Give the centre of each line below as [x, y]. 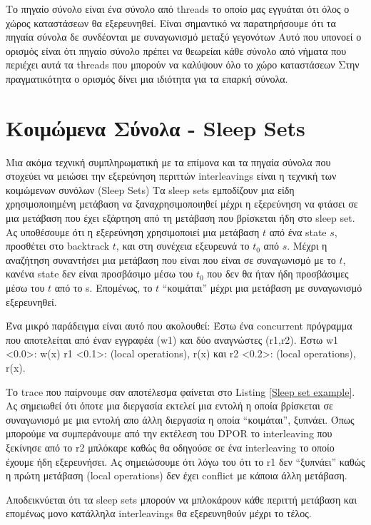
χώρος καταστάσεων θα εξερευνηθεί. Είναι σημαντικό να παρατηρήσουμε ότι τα [171, 22]
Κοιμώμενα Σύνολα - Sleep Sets [156, 127]
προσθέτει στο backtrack [58, 246]
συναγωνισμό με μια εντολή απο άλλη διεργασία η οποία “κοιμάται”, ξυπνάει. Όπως [180, 419]
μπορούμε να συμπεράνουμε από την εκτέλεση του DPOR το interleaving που [169, 433]
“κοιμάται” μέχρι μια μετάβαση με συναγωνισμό [262, 288]
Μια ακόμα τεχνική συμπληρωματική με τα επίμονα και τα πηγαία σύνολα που [168, 162]
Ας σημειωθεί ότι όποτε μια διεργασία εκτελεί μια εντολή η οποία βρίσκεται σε [169, 406]
